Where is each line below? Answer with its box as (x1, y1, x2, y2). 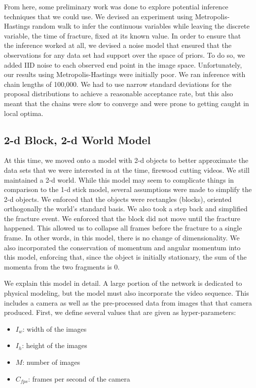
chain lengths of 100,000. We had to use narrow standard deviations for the (4, 78, 232, 89)
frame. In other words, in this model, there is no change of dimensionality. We (4, 233, 240, 243)
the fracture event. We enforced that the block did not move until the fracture (4, 213, 240, 223)
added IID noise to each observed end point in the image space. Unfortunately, (4, 59, 242, 70)
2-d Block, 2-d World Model (4, 132, 151, 147)
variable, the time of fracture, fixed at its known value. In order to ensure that (4, 30, 241, 40)
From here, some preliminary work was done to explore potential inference (4, 1, 228, 11)
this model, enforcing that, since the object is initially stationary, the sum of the (4, 252, 247, 262)
